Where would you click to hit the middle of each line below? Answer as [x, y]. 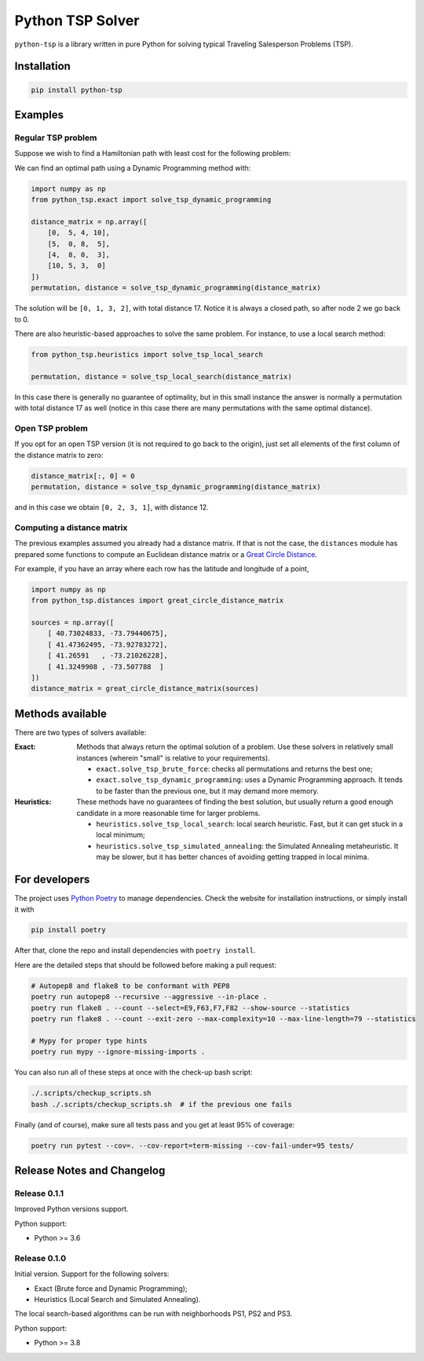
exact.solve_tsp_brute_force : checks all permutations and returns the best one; [234, 769]
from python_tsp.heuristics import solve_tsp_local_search [147, 354]
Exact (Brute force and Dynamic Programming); [111, 1288]
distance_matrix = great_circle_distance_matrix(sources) [145, 689]
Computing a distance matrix [71, 527]
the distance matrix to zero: [59, 455]
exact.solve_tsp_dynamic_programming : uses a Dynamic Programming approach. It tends [250, 780]
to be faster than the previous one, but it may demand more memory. [208, 791]
